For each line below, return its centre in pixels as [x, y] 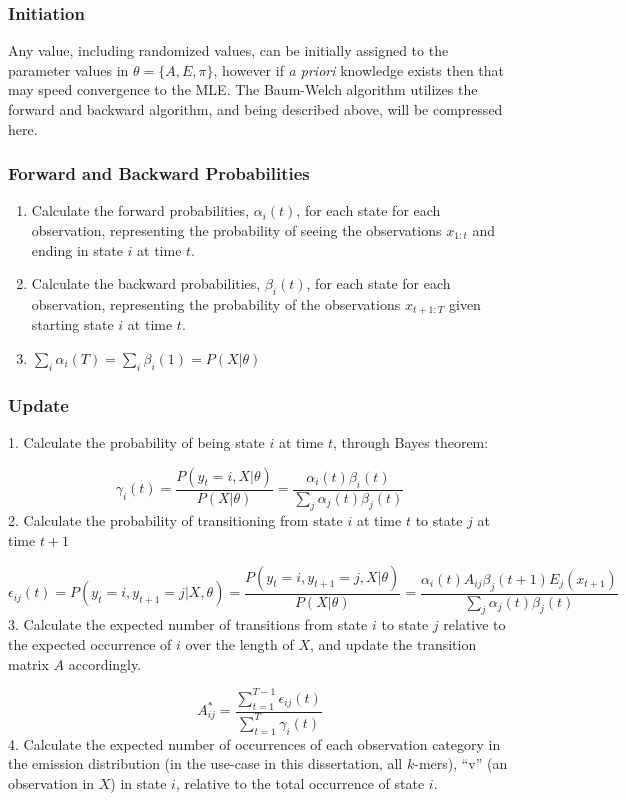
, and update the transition [393, 644]
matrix [28, 663]
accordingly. [105, 663]
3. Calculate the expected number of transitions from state [188, 624]
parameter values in [68, 69]
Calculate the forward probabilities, [140, 210]
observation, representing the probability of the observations [216, 303]
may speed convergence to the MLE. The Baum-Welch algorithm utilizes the [243, 89]
